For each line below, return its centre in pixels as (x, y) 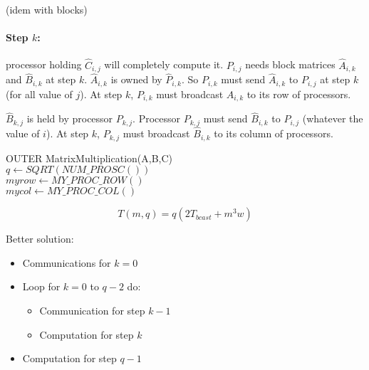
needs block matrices (290, 64)
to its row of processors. (299, 94)
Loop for (41, 286)
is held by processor (70, 118)
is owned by (136, 79)
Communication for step (92, 310)
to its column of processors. (274, 133)
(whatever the (333, 118)
